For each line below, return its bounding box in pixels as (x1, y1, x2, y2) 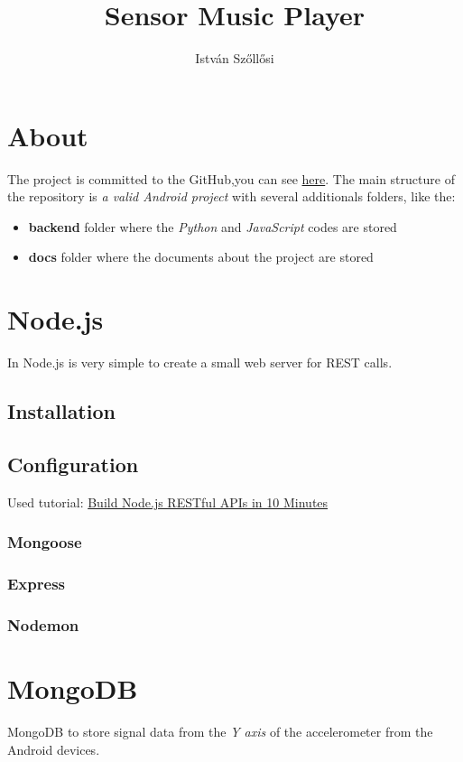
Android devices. (7, 739, 100, 758)
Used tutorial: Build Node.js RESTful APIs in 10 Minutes (7, 492, 329, 511)
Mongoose (7, 531, 82, 553)
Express (7, 572, 65, 595)
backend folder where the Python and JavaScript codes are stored (28, 217, 397, 236)
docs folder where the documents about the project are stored (28, 247, 374, 266)
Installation (7, 397, 116, 425)
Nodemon (7, 613, 79, 636)
